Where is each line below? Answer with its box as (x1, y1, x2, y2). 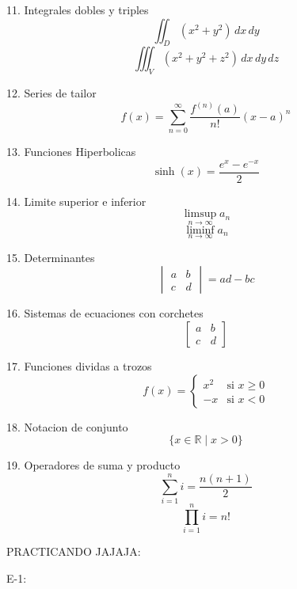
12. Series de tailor (6, 85, 97, 101)
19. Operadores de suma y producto (6, 457, 181, 473)
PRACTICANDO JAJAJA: (6, 543, 141, 559)
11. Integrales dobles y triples (6, 2, 149, 17)
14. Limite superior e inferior (6, 192, 147, 209)
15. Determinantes (6, 249, 95, 265)
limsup (184, 208, 217, 220)
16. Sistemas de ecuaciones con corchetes (6, 305, 204, 321)
